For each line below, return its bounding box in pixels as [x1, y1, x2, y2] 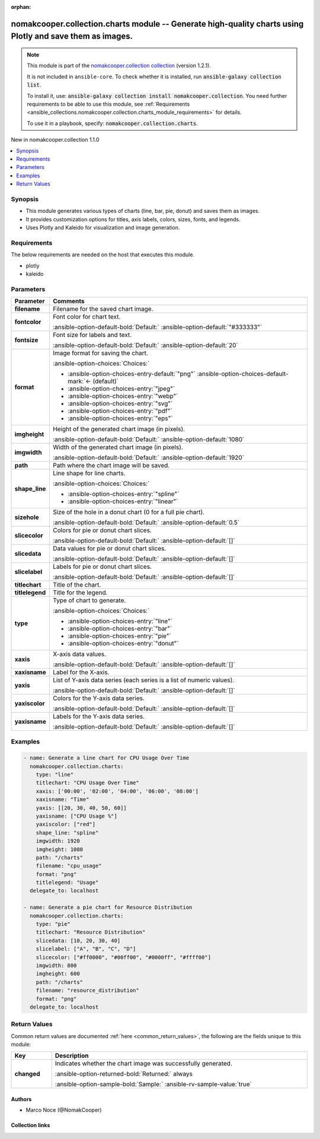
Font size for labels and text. [52, 331, 132, 339]
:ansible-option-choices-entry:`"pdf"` [67, 407, 172, 415]
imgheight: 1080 [36, 846, 83, 852]
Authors [11, 1096, 32, 1103]
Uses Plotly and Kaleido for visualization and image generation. [25, 224, 180, 231]
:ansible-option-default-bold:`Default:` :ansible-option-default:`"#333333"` [52, 323, 263, 332]
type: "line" [36, 771, 74, 778]
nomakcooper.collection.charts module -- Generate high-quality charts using [11, 18, 304, 29]
